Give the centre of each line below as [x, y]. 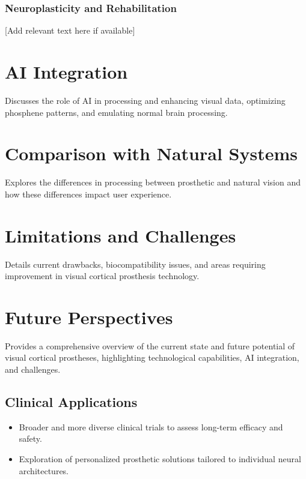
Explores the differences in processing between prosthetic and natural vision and [153, 182]
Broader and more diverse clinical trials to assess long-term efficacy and [151, 426]
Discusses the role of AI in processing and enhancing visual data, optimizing [145, 100]
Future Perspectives [89, 317]
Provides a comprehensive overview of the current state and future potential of [150, 345]
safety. [30, 438]
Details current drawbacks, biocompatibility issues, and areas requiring [135, 264]
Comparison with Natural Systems [151, 153]
